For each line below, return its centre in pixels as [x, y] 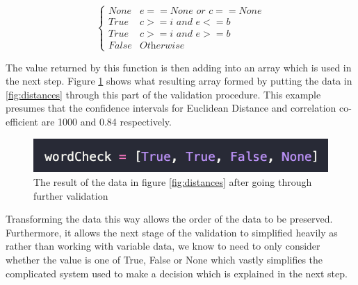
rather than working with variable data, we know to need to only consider [163, 246]
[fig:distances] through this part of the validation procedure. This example [163, 94]
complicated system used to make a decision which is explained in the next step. [177, 273]
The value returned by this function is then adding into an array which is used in [179, 67]
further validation [71, 195]
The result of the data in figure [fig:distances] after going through [173, 181]
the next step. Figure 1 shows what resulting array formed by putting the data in [179, 81]
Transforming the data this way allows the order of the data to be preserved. [169, 219]
